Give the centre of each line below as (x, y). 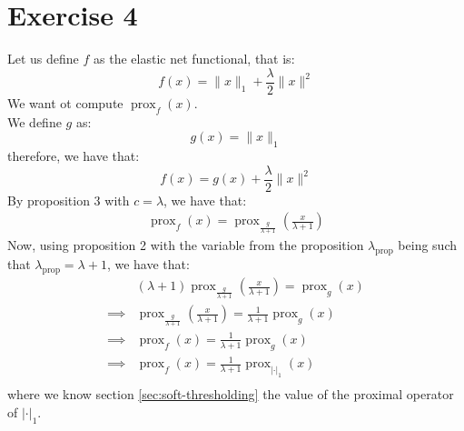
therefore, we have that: (74, 155)
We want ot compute (65, 102)
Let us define (43, 59)
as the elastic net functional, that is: (194, 59)
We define (35, 121)
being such (428, 245)
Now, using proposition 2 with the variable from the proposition (186, 245)
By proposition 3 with (69, 200)
